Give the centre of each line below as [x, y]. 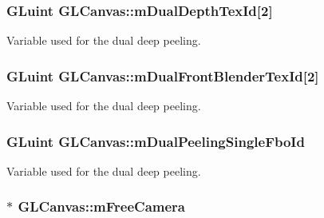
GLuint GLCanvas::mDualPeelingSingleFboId [156, 141]
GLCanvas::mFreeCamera [101, 206]
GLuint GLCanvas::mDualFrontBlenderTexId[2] [163, 75]
